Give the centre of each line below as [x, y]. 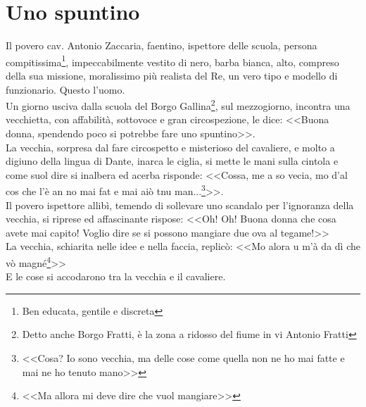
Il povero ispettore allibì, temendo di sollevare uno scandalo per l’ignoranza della [180, 205]
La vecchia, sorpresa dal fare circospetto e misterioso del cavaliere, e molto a [170, 147]
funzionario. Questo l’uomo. [65, 89]
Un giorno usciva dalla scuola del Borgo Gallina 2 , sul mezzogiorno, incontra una [178, 105]
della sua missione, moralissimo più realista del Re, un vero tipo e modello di [172, 75]
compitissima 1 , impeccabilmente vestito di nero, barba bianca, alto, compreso [172, 61]
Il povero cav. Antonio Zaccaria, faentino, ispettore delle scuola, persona [162, 45]
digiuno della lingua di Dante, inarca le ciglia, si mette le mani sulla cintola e [172, 161]
